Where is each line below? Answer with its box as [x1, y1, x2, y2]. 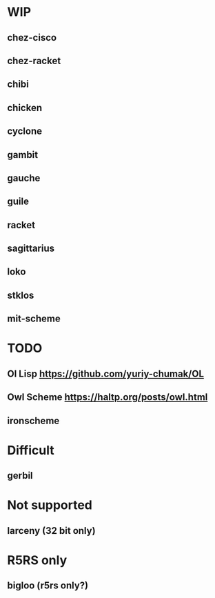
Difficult [7, 442, 54, 458]
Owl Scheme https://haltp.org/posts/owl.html [7, 391, 208, 403]
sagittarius [7, 243, 55, 255]
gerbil [7, 470, 33, 481]
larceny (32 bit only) [7, 525, 96, 537]
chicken [7, 101, 43, 114]
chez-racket [7, 54, 61, 66]
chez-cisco [7, 32, 57, 43]
